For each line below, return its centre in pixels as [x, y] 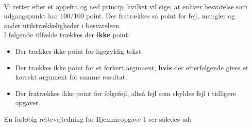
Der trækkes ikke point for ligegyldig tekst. [79, 51]
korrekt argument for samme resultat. [71, 77]
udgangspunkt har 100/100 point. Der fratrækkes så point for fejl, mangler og [119, 16]
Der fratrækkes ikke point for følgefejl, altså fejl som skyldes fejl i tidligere [126, 93]
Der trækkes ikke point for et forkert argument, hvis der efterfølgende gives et [132, 67]
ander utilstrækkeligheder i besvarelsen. [63, 25]
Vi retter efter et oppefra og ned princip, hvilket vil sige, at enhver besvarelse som [126, 6]
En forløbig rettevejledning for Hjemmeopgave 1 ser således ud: [98, 119]
